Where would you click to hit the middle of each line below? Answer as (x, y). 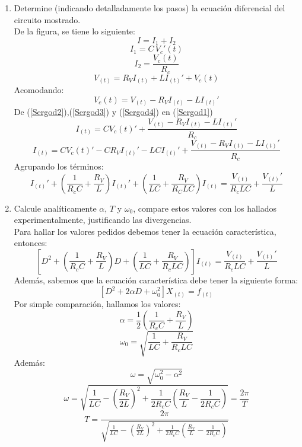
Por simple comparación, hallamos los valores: (97, 304)
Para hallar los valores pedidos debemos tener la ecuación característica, (145, 231)
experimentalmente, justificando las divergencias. (103, 220)
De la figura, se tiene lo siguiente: (74, 31)
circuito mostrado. (47, 19)
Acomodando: (39, 90)
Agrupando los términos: (59, 166)
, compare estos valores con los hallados (205, 208)
